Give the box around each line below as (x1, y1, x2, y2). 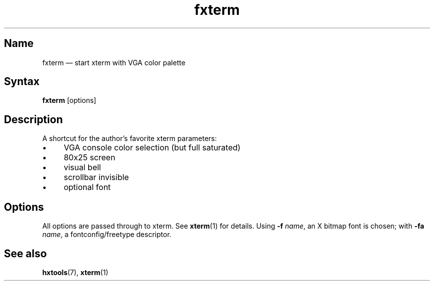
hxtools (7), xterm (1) (42, 268, 108, 277)
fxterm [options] (42, 96, 97, 105)
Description (4, 113, 63, 126)
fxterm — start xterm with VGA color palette (42, 58, 186, 67)
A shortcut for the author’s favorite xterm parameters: (42, 134, 217, 143)
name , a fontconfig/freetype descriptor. (42, 230, 171, 239)
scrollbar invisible (63, 172, 129, 183)
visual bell (63, 162, 101, 173)
